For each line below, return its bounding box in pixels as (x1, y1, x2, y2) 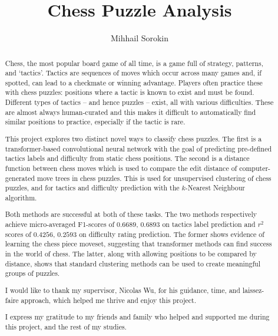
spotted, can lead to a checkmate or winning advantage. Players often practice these (5, 77, 263, 87)
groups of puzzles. (5, 268, 60, 278)
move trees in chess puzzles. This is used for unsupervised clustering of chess (37, 173, 272, 183)
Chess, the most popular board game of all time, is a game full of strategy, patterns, (5, 58, 263, 68)
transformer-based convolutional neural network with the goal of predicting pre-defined (5, 143, 272, 153)
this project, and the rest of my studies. (5, 321, 127, 331)
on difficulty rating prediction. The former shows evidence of (79, 229, 264, 239)
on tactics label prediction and (162, 219, 256, 229)
